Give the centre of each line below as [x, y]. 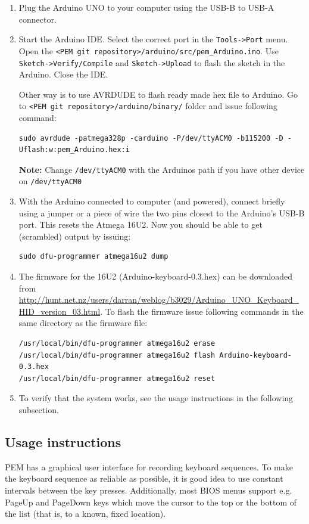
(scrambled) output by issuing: [75, 236]
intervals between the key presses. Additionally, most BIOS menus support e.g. [149, 490]
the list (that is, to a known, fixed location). [85, 514]
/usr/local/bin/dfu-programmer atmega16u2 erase [117, 344]
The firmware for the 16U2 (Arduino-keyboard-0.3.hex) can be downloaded [155, 276]
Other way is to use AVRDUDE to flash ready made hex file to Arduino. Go [158, 94]
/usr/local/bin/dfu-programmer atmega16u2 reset [117, 378]
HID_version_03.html [60, 311]
